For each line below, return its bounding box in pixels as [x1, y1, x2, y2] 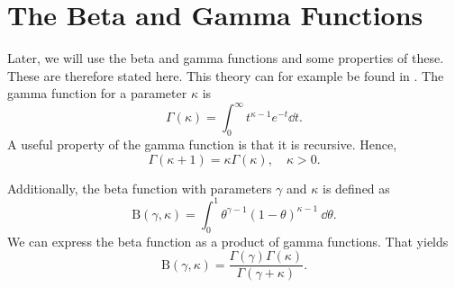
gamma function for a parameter [7, 84, 187, 103]
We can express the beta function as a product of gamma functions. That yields [7, 231, 449, 250]
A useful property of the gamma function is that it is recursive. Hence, [7, 135, 397, 154]
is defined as [323, 178, 390, 197]
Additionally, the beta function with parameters [7, 178, 272, 197]
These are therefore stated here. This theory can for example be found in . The [7, 66, 444, 85]
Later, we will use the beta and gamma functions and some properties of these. [7, 49, 444, 67]
